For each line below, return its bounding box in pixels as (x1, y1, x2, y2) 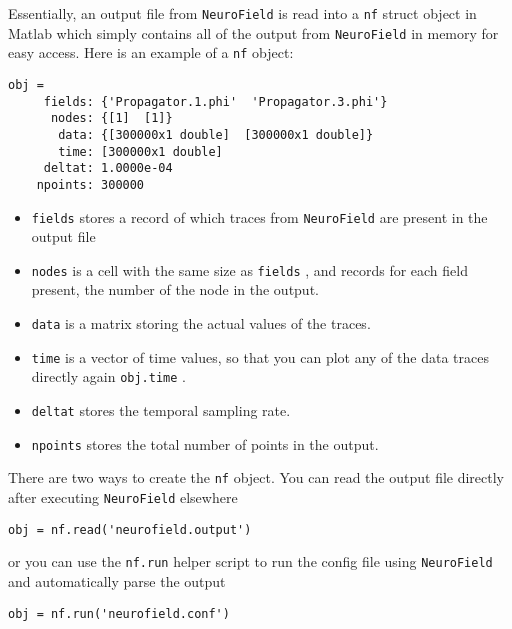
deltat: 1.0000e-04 (43, 161, 173, 176)
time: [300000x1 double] (58, 144, 223, 159)
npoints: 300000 (36, 177, 145, 192)
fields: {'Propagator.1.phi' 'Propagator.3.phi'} (43, 94, 388, 109)
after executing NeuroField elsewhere (8, 487, 238, 507)
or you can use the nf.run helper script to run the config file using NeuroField (8, 551, 493, 572)
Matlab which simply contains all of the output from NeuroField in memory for (8, 22, 499, 43)
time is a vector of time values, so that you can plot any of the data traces (31, 346, 489, 367)
